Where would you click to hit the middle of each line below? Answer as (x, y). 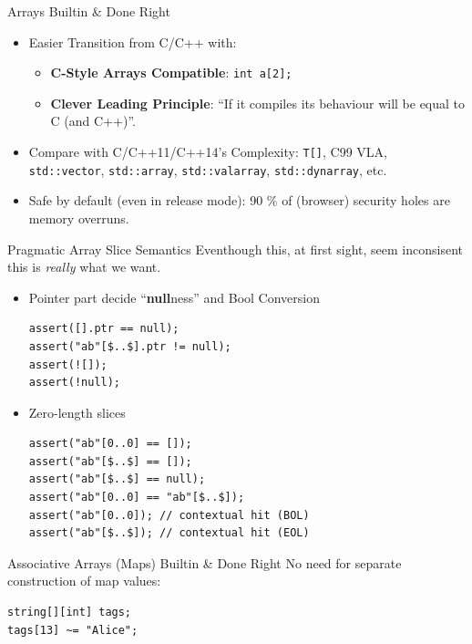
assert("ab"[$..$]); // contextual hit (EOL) (169, 533)
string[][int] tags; (70, 613)
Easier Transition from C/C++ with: (133, 42)
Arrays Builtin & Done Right (89, 11)
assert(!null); (75, 383)
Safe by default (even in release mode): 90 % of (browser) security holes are (239, 200)
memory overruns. (79, 218)
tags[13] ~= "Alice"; (73, 630)
